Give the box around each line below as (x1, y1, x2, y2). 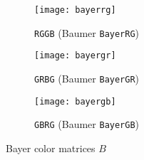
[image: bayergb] (34, 96, 116, 107)
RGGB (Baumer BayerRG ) (34, 25, 140, 40)
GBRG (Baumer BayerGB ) (34, 117, 140, 132)
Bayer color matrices (6, 140, 96, 155)
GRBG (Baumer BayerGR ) (34, 70, 140, 85)
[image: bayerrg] (34, 5, 116, 15)
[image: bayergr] (34, 50, 116, 61)
